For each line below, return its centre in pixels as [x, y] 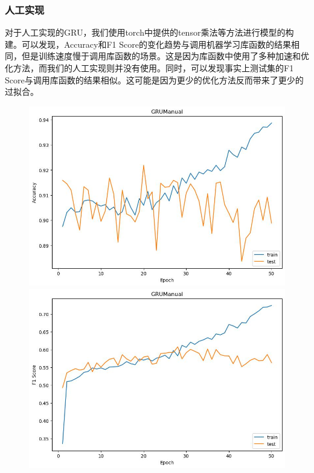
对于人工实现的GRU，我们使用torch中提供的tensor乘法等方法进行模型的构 [149, 32]
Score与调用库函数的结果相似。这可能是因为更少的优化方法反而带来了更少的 [154, 79]
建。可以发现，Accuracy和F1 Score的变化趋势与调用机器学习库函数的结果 [148, 44]
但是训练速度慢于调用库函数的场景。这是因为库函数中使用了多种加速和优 [165, 56]
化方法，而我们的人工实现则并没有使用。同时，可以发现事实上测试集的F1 [149, 68]
